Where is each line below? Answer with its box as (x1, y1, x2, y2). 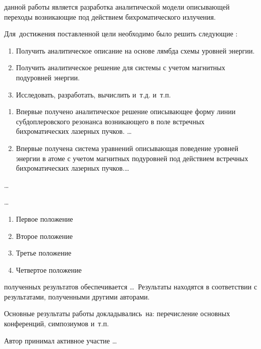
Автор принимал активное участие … (4, 335, 117, 345)
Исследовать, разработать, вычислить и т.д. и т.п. (16, 89, 171, 99)
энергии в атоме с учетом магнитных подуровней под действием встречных (16, 153, 248, 163)
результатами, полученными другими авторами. (4, 291, 150, 302)
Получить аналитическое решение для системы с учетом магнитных (16, 62, 225, 73)
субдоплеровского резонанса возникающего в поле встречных (16, 116, 205, 126)
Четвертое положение (16, 264, 82, 275)
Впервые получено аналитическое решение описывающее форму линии (16, 106, 236, 117)
